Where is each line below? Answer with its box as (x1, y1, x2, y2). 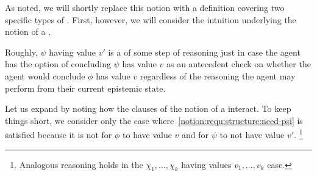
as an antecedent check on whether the (166, 57, 311, 70)
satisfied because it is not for (5, 128, 112, 141)
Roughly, (5, 45, 38, 58)
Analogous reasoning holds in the (19, 158, 143, 170)
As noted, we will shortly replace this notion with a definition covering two (5, 1, 285, 13)
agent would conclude (5, 69, 85, 82)
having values (181, 158, 232, 170)
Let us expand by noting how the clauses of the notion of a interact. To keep (5, 102, 291, 115)
